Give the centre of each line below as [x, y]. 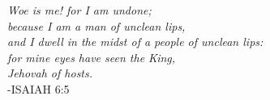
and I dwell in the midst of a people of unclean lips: [135, 42]
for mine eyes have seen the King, [92, 57]
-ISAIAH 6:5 [39, 88]
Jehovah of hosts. [50, 73]
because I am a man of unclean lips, [96, 25]
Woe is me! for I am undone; [79, 10]
